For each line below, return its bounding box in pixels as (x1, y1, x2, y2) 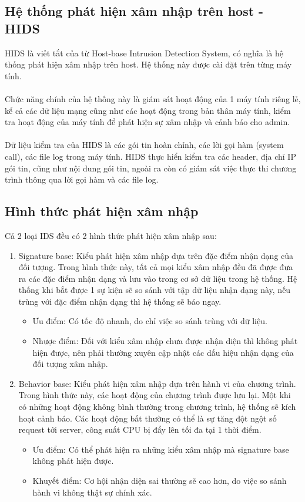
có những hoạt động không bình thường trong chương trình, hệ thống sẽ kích (18, 400, 296, 413)
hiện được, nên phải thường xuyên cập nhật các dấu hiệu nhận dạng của (32, 346, 294, 358)
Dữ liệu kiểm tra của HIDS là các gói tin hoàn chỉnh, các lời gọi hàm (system (5, 139, 284, 151)
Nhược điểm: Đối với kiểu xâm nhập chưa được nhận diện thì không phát (32, 335, 298, 347)
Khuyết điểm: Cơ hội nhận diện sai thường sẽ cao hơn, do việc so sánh (32, 474, 287, 487)
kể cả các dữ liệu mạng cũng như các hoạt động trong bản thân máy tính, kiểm (5, 104, 291, 116)
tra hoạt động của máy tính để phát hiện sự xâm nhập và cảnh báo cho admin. (5, 116, 290, 128)
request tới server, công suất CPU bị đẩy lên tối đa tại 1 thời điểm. (18, 423, 262, 436)
